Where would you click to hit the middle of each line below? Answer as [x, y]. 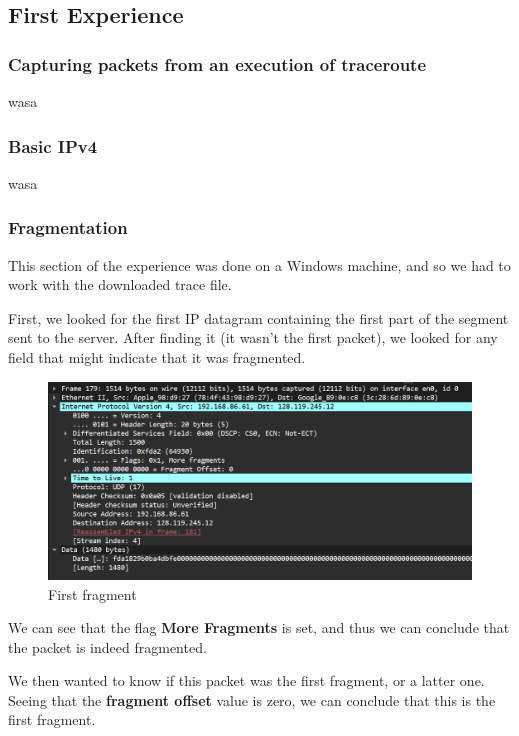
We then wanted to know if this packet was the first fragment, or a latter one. [246, 680]
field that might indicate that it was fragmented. [157, 357]
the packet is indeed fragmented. [107, 646]
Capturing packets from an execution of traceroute [217, 63]
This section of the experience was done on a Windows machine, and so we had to [259, 264]
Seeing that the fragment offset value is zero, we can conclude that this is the [252, 699]
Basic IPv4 [53, 145]
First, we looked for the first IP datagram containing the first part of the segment [258, 317]
